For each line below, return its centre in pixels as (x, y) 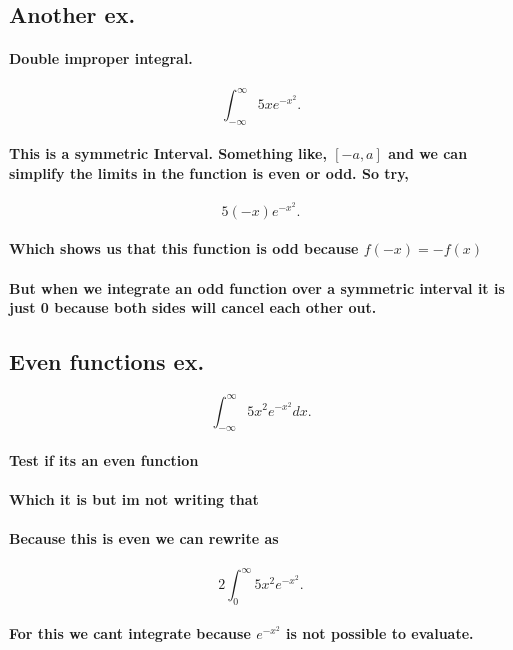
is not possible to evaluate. (380, 633)
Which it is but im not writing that (134, 499)
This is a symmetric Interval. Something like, (168, 153)
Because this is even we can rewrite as (144, 538)
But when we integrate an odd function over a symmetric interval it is (257, 287)
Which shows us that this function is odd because (184, 248)
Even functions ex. (107, 361)
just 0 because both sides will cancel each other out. (193, 307)
